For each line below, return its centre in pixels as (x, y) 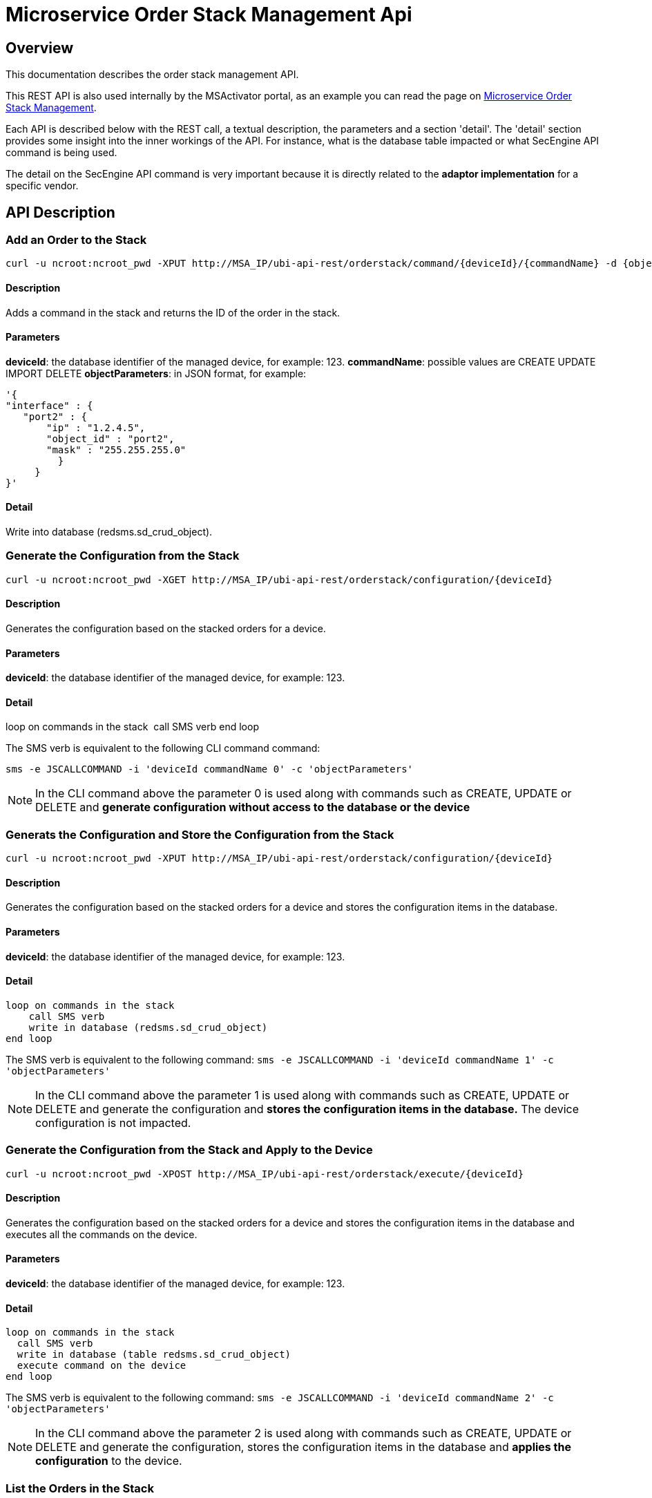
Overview (40, 48)
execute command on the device (102, 1366)
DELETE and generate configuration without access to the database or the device (253, 807)
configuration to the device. (109, 1461)
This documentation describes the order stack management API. (152, 75)
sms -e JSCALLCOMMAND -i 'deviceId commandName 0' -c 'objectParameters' (210, 769)
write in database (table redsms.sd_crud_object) (154, 1355)
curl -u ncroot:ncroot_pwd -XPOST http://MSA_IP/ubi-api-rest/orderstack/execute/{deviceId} (265, 1174)
